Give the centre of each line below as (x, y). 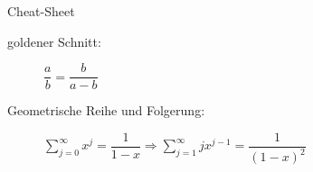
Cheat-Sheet (41, 11)
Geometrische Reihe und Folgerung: (106, 110)
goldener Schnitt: (54, 41)
